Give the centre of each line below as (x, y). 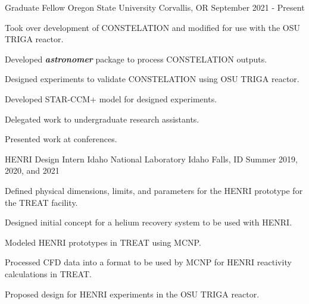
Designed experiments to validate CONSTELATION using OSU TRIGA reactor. (152, 79)
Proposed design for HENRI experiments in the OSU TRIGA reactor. (132, 294)
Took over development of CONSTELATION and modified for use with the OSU (153, 27)
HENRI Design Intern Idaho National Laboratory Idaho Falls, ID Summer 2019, (151, 159)
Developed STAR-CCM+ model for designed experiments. (111, 98)
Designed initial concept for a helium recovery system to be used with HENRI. (149, 222)
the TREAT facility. (41, 202)
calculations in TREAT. (48, 273)
